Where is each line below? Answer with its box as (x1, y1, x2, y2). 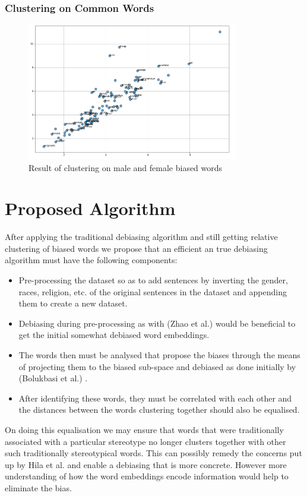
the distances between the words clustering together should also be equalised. (18, 403, 300, 416)
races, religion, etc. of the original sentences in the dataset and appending (18, 285, 287, 298)
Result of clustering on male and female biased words (29, 161, 223, 173)
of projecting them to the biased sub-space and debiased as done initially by (18, 360, 296, 372)
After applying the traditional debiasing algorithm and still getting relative (5, 230, 278, 243)
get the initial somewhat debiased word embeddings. (18, 328, 210, 341)
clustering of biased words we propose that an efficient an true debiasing (5, 242, 268, 254)
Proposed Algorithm (5, 196, 176, 220)
